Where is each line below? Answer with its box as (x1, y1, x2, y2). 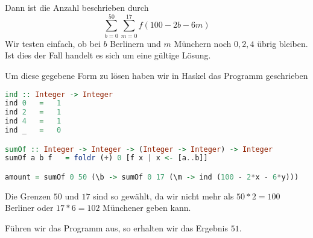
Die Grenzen (5, 189, 51, 202)
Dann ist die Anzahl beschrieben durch (5, 1, 149, 13)
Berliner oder (5, 201, 54, 214)
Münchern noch (174, 37, 232, 49)
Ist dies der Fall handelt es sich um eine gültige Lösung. (5, 49, 211, 61)
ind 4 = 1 (5, 117, 62, 126)
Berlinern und (110, 37, 161, 49)
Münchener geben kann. (103, 201, 191, 214)
